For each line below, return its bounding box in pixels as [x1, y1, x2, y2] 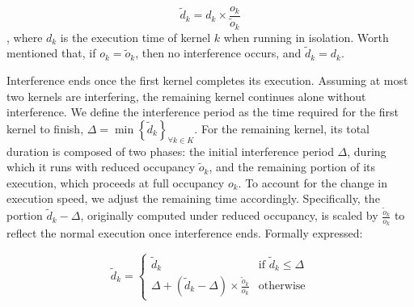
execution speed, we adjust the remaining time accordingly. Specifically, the [6, 190, 380, 207]
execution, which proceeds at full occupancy [6, 174, 225, 191]
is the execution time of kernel [60, 28, 211, 45]
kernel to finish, [6, 120, 84, 137]
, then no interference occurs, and [135, 44, 302, 61]
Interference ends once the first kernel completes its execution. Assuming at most [6, 71, 408, 88]
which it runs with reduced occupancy [6, 158, 196, 175]
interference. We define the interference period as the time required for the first [6, 103, 399, 120]
